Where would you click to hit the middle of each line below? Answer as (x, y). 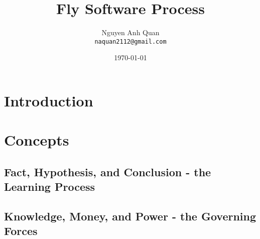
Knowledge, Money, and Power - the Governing (130, 216)
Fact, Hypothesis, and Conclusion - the (108, 171)
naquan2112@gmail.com (131, 41)
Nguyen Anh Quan (131, 32)
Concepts (37, 140)
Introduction (49, 100)
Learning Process (50, 187)
